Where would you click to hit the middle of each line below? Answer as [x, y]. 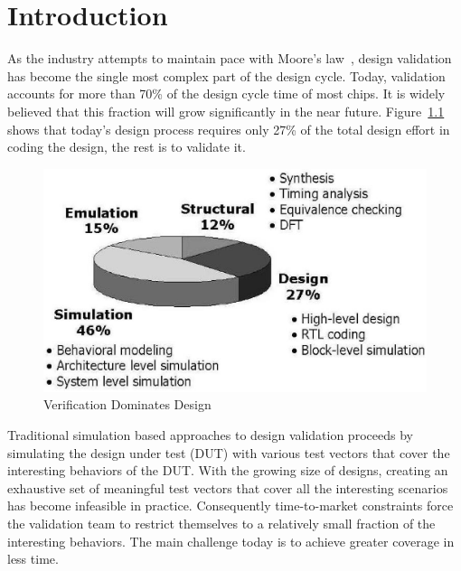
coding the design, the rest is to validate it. [127, 147]
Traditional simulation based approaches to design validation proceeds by [210, 435]
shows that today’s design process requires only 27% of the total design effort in [229, 129]
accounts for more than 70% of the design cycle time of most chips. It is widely [226, 94]
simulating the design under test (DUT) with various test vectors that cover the [229, 452]
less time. [33, 559]
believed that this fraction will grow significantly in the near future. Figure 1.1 [226, 111]
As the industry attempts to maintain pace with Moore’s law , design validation [230, 58]
